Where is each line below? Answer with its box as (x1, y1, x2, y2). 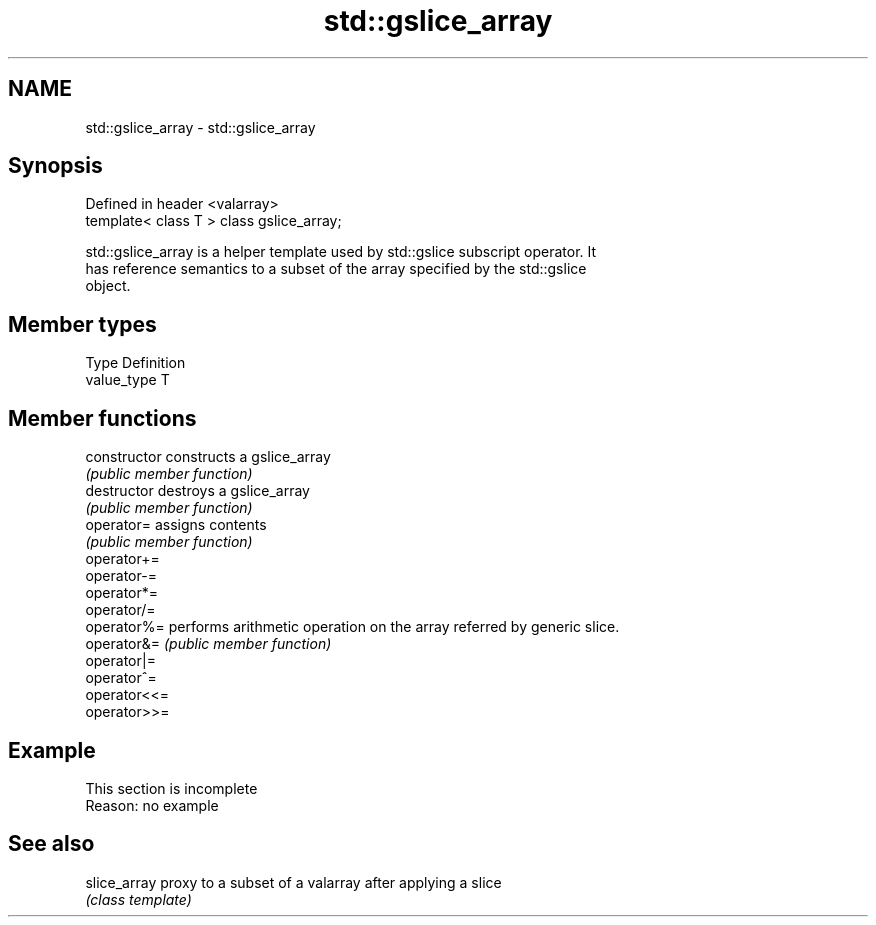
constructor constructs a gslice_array (85, 448, 331, 466)
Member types (8, 311, 157, 337)
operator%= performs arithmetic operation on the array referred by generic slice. (85, 618, 620, 636)
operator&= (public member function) (85, 635, 332, 653)
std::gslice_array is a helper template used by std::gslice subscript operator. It (85, 243, 597, 261)
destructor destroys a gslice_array (85, 482, 310, 500)
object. (85, 277, 131, 295)
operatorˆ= (85, 669, 157, 687)
